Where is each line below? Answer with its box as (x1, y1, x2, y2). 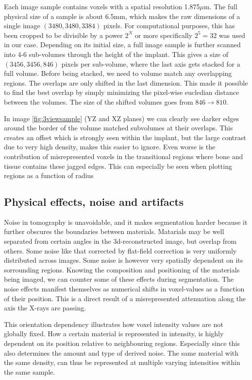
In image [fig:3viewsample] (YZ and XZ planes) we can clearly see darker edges (4, 113, 239, 123)
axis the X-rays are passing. (4, 303, 86, 313)
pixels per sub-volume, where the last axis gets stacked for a (61, 58, 240, 69)
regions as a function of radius (4, 170, 94, 181)
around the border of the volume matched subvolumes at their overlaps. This (4, 123, 233, 133)
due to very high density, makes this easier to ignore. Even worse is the (4, 142, 216, 152)
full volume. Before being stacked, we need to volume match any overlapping (4, 68, 232, 78)
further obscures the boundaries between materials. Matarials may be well (4, 226, 224, 236)
